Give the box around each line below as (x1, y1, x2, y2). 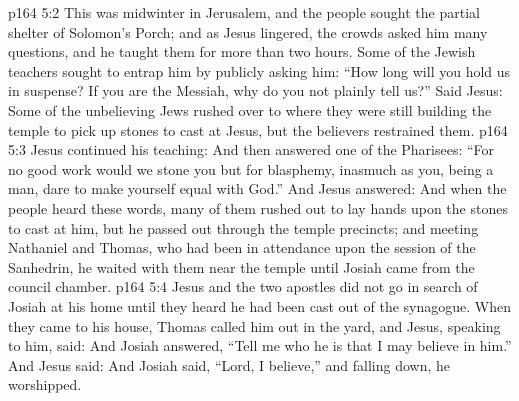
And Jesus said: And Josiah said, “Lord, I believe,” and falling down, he (8, 354, 451, 375)
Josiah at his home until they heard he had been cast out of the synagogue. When (8, 295, 511, 316)
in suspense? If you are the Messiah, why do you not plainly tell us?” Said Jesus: (8, 80, 503, 101)
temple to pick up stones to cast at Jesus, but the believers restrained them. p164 (8, 119, 508, 140)
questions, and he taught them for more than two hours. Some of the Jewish (8, 41, 476, 62)
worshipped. (8, 374, 82, 395)
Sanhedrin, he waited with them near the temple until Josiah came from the (8, 256, 475, 277)
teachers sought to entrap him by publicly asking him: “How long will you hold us (8, 60, 511, 81)
